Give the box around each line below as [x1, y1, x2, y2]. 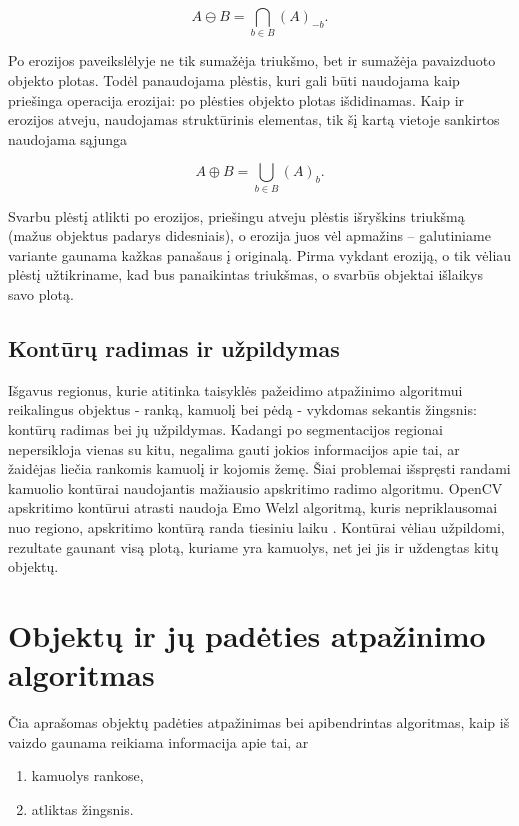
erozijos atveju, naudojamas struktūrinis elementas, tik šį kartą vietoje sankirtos [8, 109, 500, 130]
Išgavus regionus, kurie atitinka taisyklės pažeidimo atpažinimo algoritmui [8, 379, 463, 400]
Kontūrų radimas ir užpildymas [8, 332, 340, 363]
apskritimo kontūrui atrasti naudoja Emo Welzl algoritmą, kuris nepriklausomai [8, 497, 498, 518]
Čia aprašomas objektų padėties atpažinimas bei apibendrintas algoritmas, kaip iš [8, 712, 510, 733]
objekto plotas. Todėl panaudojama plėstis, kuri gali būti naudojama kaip [8, 69, 460, 90]
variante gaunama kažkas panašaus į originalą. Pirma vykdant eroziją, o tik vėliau [8, 244, 512, 265]
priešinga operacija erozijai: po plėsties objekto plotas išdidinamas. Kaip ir [8, 89, 465, 110]
